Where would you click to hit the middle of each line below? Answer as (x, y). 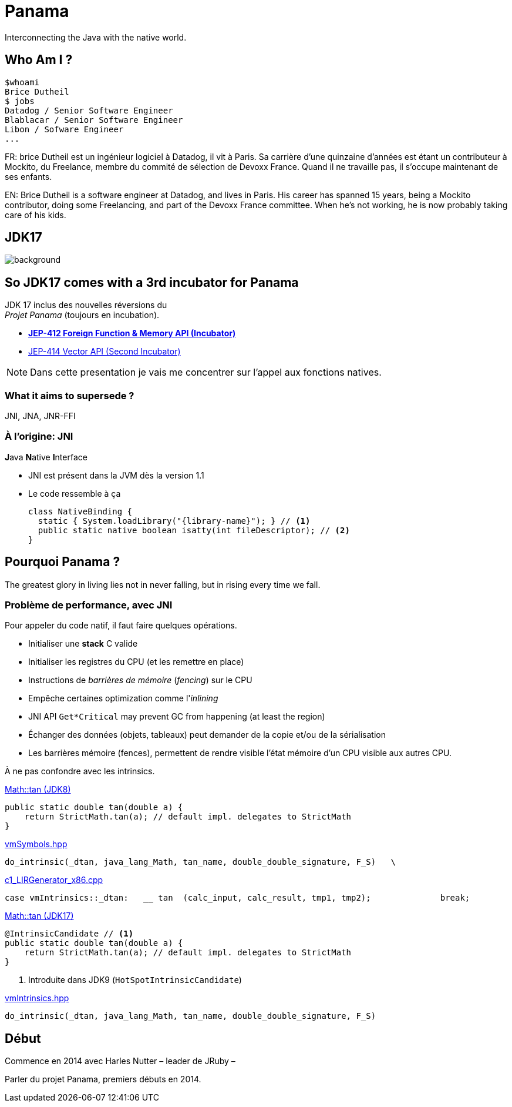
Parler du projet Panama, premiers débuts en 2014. (103, 1079)
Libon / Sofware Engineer (64, 129)
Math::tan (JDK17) (39, 916)
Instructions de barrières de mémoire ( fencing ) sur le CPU (140, 680)
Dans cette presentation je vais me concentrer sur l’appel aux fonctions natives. (206, 372)
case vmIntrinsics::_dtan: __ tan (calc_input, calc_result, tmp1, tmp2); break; (238, 898)
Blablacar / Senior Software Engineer (94, 120)
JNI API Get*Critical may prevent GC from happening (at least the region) (177, 717)
